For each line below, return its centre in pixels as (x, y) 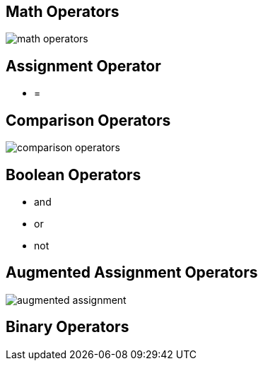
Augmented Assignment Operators (132, 273)
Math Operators (63, 12)
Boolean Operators (74, 175)
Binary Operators (68, 327)
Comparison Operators (88, 120)
